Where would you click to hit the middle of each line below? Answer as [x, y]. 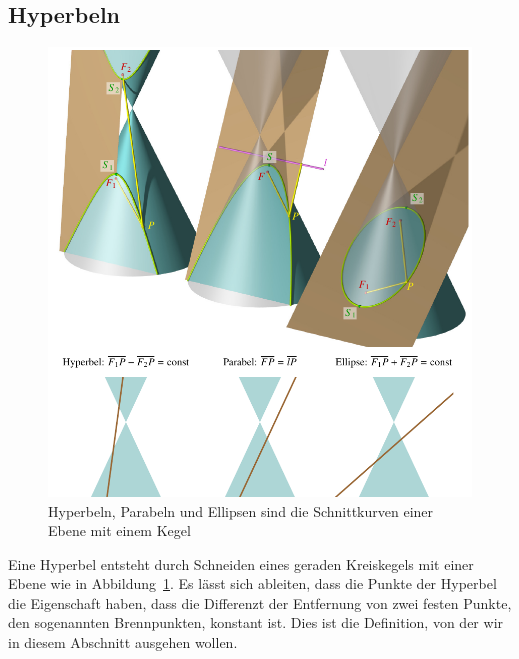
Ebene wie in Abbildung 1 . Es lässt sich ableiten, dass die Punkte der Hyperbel [252, 583]
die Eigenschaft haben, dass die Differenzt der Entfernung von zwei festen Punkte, [260, 602]
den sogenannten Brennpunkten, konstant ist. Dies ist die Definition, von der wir [256, 622]
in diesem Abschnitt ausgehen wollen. [123, 642]
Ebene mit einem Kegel [119, 530]
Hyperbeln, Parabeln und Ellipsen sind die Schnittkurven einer [241, 510]
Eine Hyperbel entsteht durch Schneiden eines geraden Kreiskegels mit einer [241, 563]
